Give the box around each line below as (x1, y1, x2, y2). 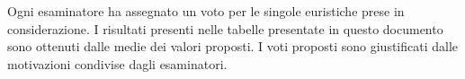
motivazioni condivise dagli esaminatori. (7, 54, 228, 73)
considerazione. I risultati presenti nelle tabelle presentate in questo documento (7, 19, 443, 38)
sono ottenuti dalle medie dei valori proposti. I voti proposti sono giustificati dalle (7, 37, 459, 56)
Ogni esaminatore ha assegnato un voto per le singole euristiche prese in (7, 2, 405, 20)
